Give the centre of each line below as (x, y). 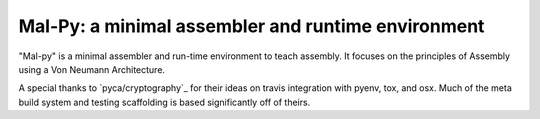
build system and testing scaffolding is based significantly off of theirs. (164, 102)
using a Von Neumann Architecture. (91, 69)
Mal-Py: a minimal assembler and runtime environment (251, 26)
